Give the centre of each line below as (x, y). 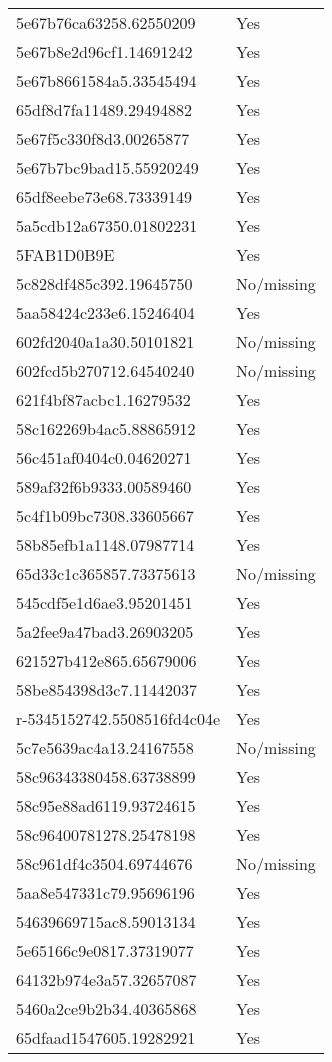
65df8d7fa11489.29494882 (104, 109)
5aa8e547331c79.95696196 (105, 892)
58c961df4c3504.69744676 (104, 863)
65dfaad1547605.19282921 (106, 1037)
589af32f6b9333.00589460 (104, 486)
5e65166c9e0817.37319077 (105, 950)
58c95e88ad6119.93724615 (106, 805)
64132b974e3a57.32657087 (106, 979)
